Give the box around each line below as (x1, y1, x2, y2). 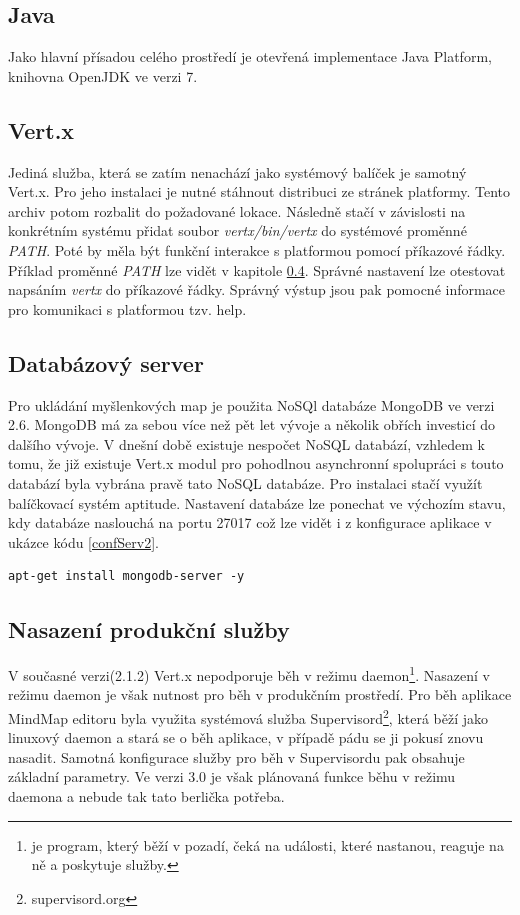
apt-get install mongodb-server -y (8, 569, 245, 584)
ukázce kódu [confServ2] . (8, 531, 159, 552)
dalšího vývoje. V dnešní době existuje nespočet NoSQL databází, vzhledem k (8, 433, 485, 454)
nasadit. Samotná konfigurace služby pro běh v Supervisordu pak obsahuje (8, 746, 465, 767)
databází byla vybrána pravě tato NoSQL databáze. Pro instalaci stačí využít (8, 472, 483, 493)
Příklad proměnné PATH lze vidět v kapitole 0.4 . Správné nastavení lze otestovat (8, 259, 506, 280)
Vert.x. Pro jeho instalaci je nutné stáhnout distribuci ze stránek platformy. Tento (8, 181, 511, 202)
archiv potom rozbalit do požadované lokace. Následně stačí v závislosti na (8, 200, 466, 221)
